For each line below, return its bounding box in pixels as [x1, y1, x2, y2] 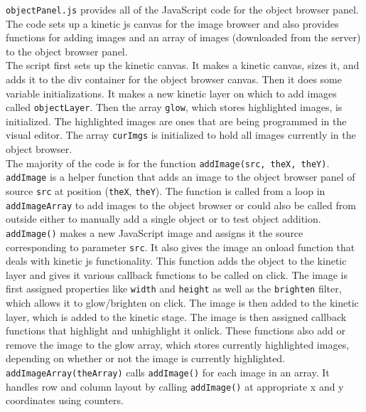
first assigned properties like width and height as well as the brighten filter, [6, 281, 342, 296]
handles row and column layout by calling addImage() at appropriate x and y [6, 379, 344, 393]
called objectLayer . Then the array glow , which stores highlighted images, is [6, 100, 343, 115]
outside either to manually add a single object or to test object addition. [6, 211, 321, 226]
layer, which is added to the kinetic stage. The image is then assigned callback [6, 309, 347, 324]
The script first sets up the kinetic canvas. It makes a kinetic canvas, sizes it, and [6, 58, 360, 73]
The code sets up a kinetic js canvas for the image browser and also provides [6, 16, 339, 31]
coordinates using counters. [6, 393, 124, 408]
